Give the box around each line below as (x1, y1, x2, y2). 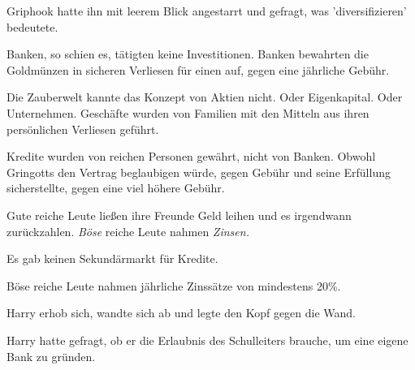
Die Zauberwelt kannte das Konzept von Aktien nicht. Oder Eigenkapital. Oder (6, 88, 403, 105)
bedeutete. (6, 18, 58, 35)
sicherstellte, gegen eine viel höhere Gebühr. (6, 179, 225, 196)
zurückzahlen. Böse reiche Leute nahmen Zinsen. (6, 222, 249, 239)
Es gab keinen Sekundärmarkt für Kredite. (6, 250, 218, 267)
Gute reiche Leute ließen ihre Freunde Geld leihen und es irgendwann (6, 206, 352, 223)
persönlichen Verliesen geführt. (6, 120, 159, 137)
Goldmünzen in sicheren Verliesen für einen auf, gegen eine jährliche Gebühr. (6, 61, 390, 78)
